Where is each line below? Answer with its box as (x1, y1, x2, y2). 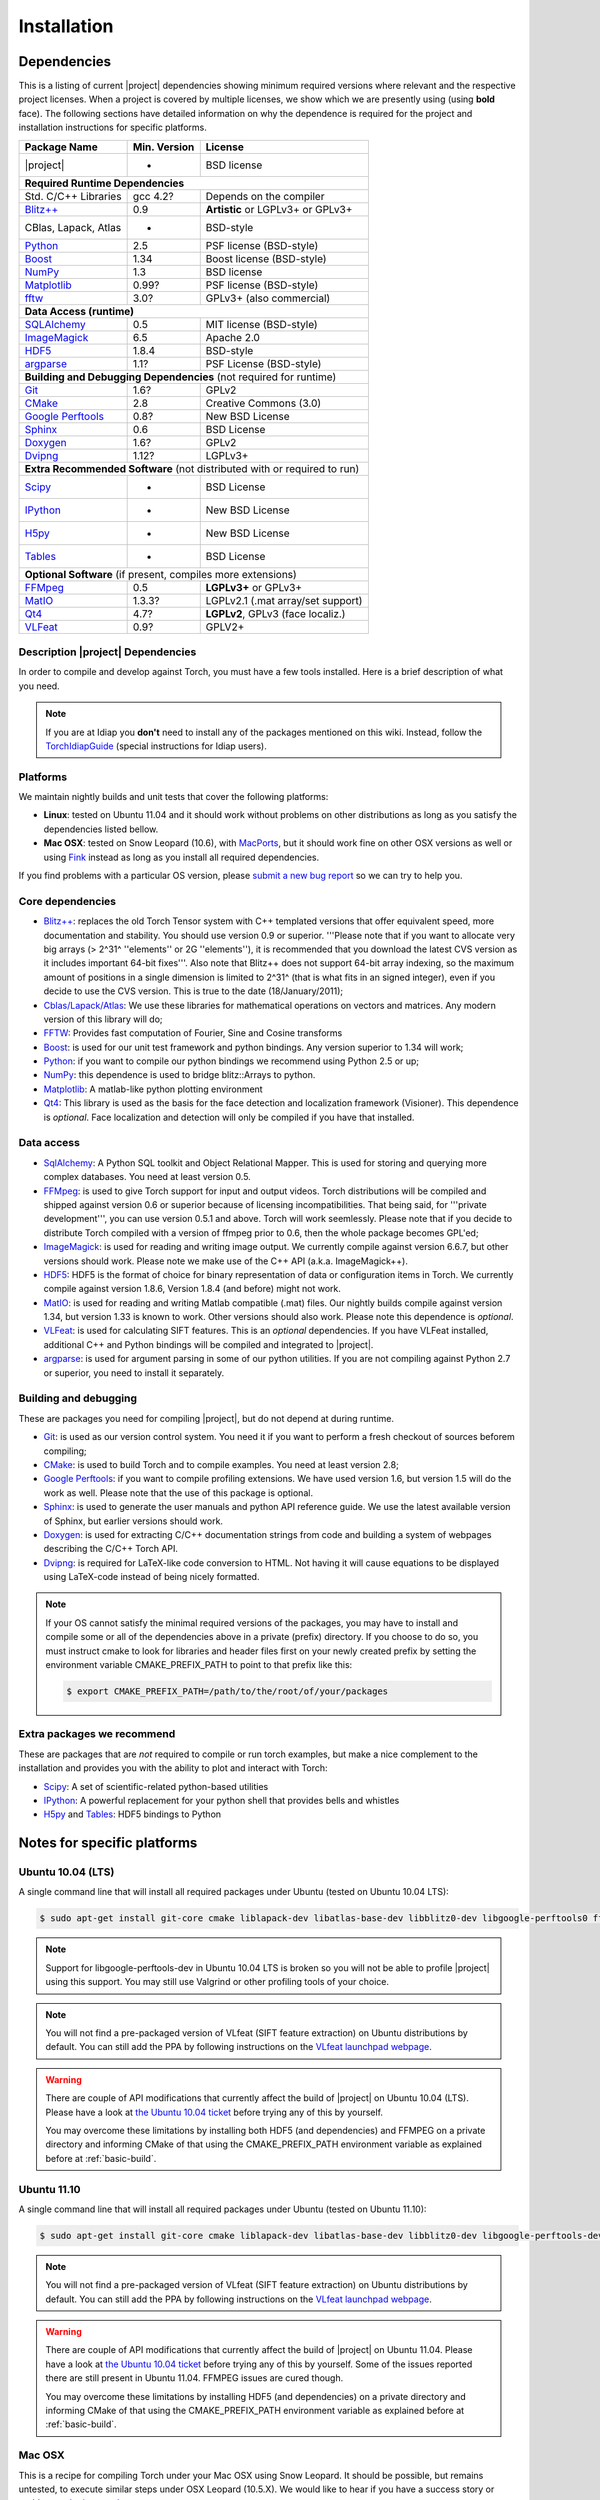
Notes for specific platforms (18, 1835, 198, 1852)
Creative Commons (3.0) (205, 396, 322, 410)
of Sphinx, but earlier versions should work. (43, 1515, 224, 1527)
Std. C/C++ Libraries (24, 189, 122, 203)
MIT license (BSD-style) (205, 317, 319, 331)
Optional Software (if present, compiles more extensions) (24, 567, 297, 581)
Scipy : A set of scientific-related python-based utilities (43, 1780, 269, 1792)
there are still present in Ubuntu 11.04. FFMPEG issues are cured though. (45, 2372, 344, 2384)
